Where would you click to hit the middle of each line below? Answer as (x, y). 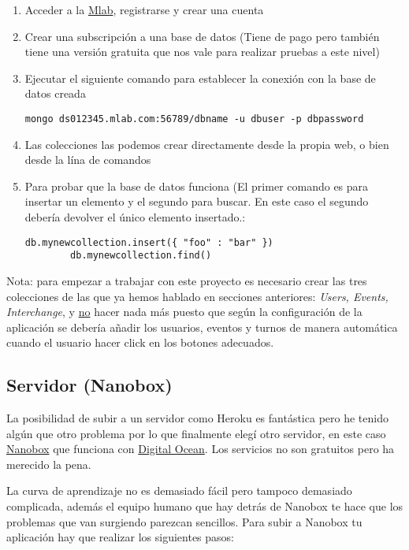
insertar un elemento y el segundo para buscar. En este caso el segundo (197, 201)
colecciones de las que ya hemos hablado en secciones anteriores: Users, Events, (197, 296)
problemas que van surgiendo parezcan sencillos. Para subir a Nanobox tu (184, 521)
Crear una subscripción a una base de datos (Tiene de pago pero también (202, 36)
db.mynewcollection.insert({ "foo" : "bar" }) (149, 242)
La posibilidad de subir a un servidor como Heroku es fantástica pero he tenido (197, 418)
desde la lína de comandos (88, 160)
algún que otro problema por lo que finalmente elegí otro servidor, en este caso (196, 433)
